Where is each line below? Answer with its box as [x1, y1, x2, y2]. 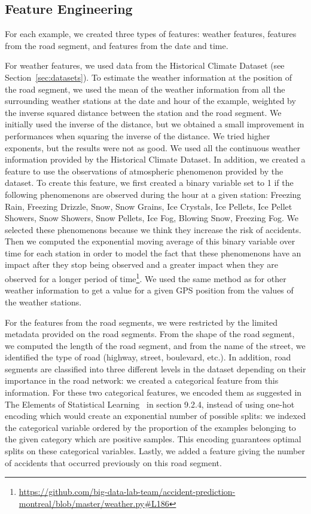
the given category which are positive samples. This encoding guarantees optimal [5, 433, 301, 445]
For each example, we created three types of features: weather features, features [5, 27, 297, 40]
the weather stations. [5, 295, 82, 308]
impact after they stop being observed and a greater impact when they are [5, 258, 278, 271]
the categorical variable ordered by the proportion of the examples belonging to [5, 421, 296, 433]
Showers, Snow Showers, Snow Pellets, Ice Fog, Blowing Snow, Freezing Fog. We [5, 212, 298, 224]
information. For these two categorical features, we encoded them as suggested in [5, 386, 302, 399]
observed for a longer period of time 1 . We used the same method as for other [5, 271, 286, 284]
